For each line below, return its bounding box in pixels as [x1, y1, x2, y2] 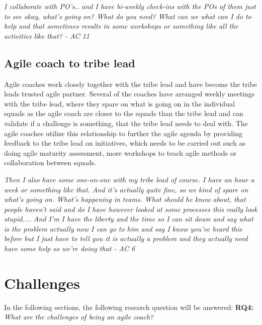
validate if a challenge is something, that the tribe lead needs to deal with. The [4, 118, 248, 128]
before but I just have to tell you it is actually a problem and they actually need [4, 233, 248, 244]
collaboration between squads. [4, 157, 97, 168]
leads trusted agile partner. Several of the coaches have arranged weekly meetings [4, 88, 255, 99]
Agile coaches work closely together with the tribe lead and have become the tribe [4, 78, 257, 89]
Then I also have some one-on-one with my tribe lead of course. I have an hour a [4, 174, 254, 184]
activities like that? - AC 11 [4, 30, 90, 41]
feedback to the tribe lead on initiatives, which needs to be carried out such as [4, 138, 245, 148]
